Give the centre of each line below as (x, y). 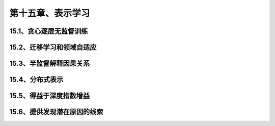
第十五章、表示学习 (50, 13)
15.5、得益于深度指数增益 (50, 96)
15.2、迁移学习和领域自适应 (53, 47)
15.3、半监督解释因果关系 (50, 64)
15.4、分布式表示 (36, 80)
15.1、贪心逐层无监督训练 (49, 31)
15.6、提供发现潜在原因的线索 (56, 112)
